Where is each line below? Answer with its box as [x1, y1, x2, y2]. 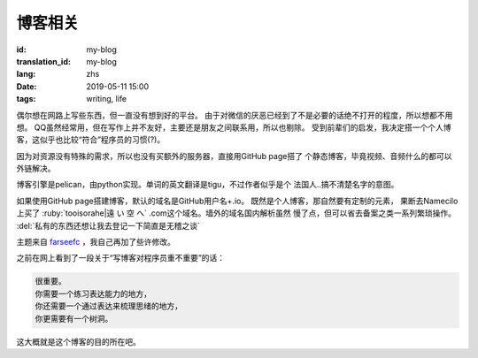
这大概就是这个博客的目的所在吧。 [16, 336, 141, 347]
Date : [16, 80, 37, 92]
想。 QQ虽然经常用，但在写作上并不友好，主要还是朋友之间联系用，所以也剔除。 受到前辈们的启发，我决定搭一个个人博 [16, 122, 451, 133]
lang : [16, 69, 36, 80]
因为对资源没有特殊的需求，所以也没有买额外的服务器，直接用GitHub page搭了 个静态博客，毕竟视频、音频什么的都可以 [16, 150, 452, 161]
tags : [16, 94, 36, 104]
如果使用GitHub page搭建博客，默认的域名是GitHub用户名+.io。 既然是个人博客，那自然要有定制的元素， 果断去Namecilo [16, 195, 459, 206]
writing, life [86, 94, 127, 104]
